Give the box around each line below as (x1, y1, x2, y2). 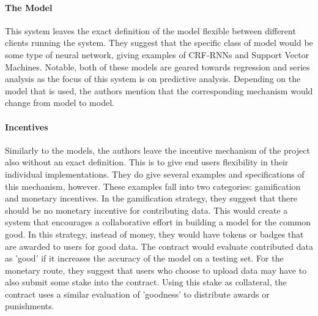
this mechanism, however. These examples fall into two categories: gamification (5, 179, 301, 192)
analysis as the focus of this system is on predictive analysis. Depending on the (5, 72, 301, 85)
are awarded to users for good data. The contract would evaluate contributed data (5, 239, 313, 252)
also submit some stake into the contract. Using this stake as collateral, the (5, 276, 287, 288)
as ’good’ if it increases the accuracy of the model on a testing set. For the (5, 252, 284, 265)
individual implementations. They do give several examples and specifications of (5, 167, 305, 180)
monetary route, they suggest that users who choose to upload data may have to (5, 263, 307, 276)
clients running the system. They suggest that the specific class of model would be (5, 36, 313, 49)
